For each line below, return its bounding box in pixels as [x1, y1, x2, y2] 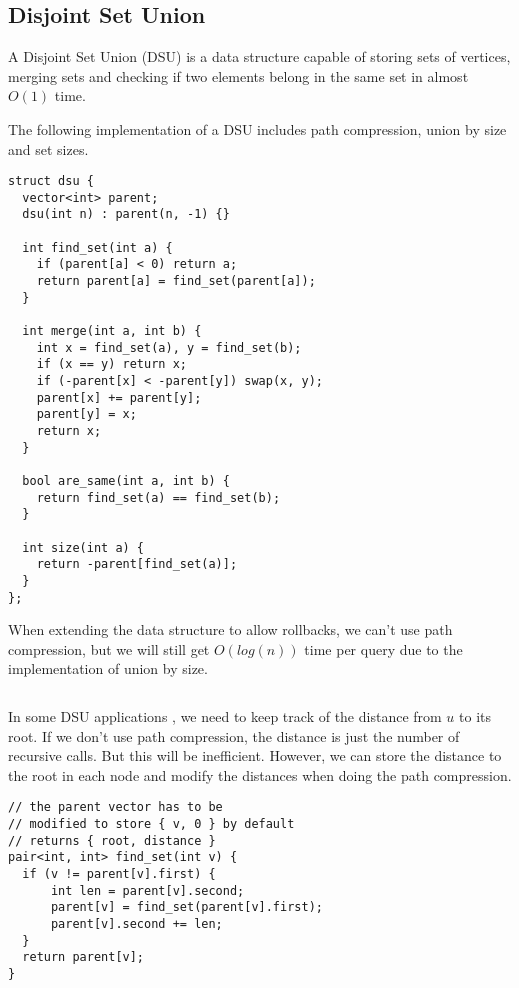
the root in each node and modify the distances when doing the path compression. [8, 764, 512, 785]
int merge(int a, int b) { [22, 324, 202, 339]
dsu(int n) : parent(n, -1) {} [22, 207, 230, 222]
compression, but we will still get [8, 638, 210, 659]
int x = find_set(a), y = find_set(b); [36, 340, 302, 355]
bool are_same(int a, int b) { [22, 473, 230, 488]
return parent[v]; [22, 950, 145, 965]
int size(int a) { [22, 540, 145, 555]
